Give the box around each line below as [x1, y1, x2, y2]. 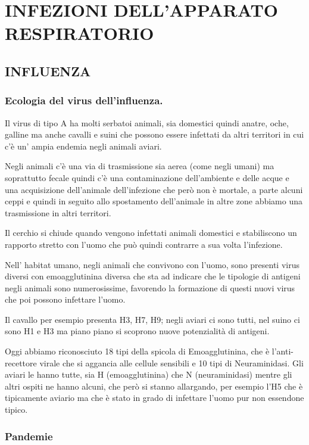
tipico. [5, 403, 28, 416]
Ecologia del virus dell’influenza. [5, 93, 163, 108]
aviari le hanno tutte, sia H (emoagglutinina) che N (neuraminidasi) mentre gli [5, 368, 292, 381]
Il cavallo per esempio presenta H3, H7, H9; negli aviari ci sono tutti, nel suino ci [5, 313, 300, 325]
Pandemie [5, 428, 53, 443]
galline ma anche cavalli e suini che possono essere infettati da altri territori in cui [5, 128, 304, 141]
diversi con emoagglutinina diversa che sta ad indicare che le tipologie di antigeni [5, 270, 301, 282]
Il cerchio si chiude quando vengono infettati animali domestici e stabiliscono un [5, 226, 297, 239]
